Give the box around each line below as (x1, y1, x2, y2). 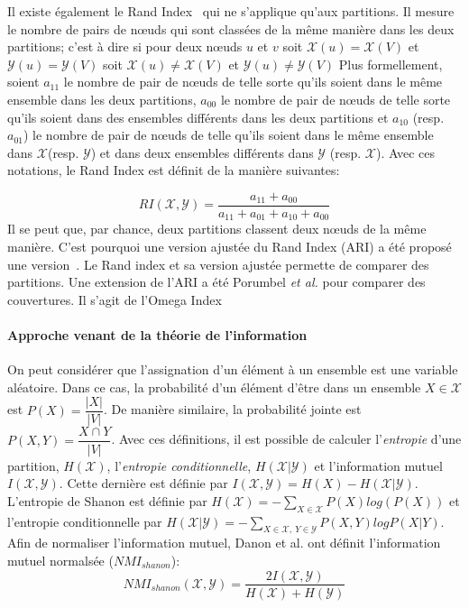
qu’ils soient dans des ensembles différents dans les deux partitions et (7, 107, 389, 126)
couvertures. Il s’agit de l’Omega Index (7, 290, 222, 309)
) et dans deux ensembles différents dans (90, 143, 314, 161)
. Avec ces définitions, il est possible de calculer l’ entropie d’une (111, 429, 462, 448)
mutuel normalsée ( (7, 550, 114, 569)
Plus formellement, (338, 54, 443, 73)
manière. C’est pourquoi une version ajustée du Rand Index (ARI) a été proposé (7, 237, 452, 256)
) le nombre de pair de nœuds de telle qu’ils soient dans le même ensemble (23, 125, 434, 144)
